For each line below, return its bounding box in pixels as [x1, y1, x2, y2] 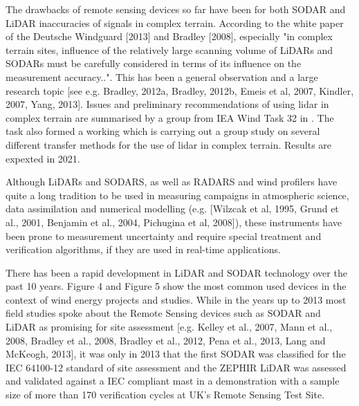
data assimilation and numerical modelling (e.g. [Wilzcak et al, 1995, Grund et [6, 201, 339, 216]
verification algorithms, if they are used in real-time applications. [6, 242, 281, 257]
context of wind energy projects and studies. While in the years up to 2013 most [6, 292, 347, 306]
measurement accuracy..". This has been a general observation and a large [6, 69, 318, 84]
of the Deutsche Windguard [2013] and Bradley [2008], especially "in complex [6, 29, 333, 44]
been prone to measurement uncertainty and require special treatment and [6, 228, 322, 243]
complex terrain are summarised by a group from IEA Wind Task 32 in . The [6, 110, 334, 124]
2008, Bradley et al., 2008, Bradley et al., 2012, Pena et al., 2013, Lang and [6, 333, 326, 347]
